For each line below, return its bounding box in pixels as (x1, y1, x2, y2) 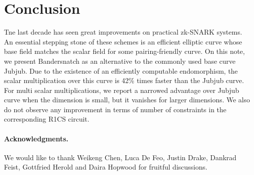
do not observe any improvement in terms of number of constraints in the (4, 104, 227, 114)
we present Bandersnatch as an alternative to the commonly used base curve (4, 55, 236, 66)
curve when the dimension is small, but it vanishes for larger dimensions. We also (4, 94, 250, 105)
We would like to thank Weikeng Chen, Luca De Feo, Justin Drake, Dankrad (4, 152, 237, 162)
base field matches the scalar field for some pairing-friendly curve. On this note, (4, 46, 245, 56)
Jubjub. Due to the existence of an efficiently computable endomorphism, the (4, 65, 238, 76)
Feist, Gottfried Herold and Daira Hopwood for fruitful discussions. (4, 162, 208, 172)
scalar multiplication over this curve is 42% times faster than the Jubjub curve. (4, 75, 244, 86)
